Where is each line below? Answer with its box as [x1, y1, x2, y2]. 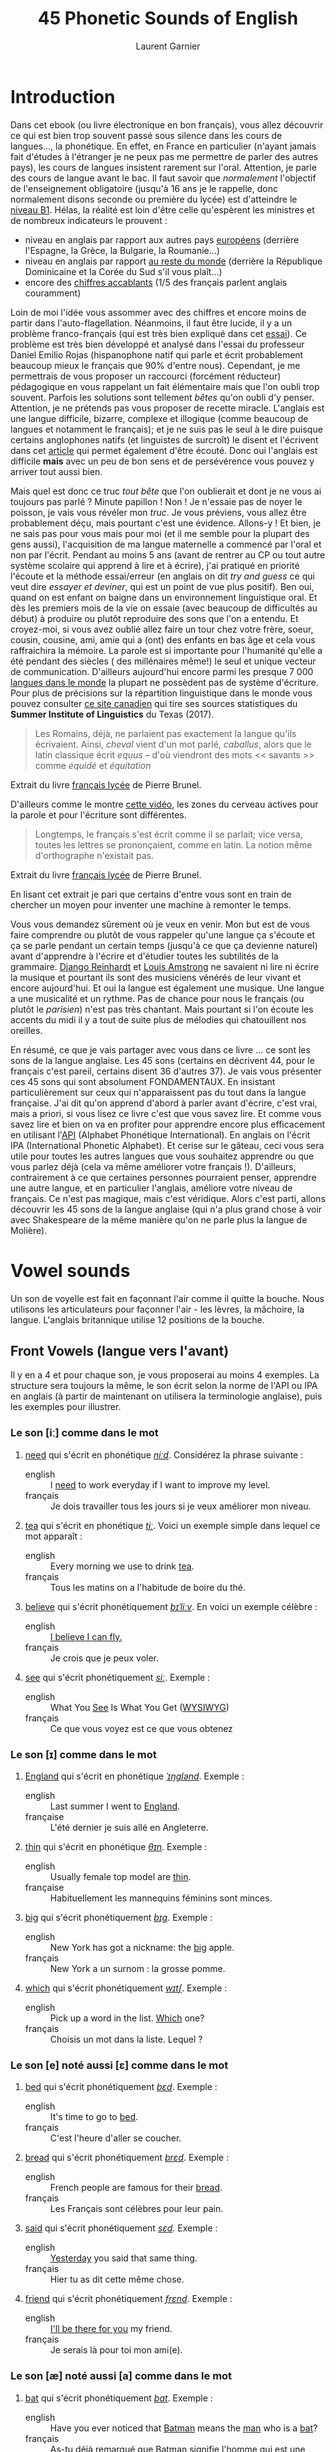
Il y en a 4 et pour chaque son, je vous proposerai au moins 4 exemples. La [10, 1369, 320, 1381]
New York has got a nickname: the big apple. [49, 1942, 235, 1954]
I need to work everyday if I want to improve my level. [49, 1478, 271, 1491]
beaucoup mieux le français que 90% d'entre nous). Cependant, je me [10, 359, 301, 371]
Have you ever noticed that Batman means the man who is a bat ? [49, 2422, 318, 2434]
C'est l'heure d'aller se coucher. [49, 2132, 182, 2144]
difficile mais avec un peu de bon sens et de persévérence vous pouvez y [10, 455, 315, 467]
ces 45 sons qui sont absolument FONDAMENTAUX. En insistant [10, 1075, 276, 1087]
